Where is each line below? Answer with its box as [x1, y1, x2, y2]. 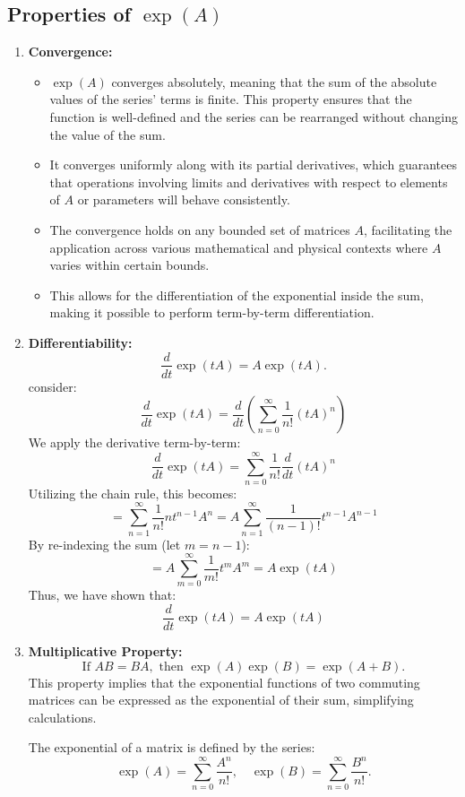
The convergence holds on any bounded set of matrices [49, 220, 350, 238]
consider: [28, 377, 77, 395]
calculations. [28, 707, 97, 726]
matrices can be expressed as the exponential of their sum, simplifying [28, 690, 414, 709]
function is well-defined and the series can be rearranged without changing [49, 107, 458, 126]
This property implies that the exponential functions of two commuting [28, 672, 420, 691]
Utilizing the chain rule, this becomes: [28, 483, 237, 502]
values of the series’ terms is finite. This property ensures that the [49, 90, 412, 108]
